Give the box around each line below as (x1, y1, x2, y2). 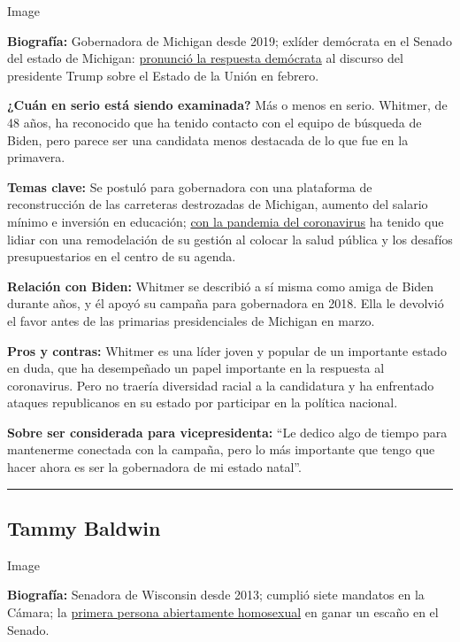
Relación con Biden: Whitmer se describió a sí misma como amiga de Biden (7, 276, 434, 295)
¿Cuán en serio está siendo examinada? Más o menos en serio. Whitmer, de (7, 96, 448, 114)
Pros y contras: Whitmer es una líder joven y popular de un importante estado (7, 341, 447, 360)
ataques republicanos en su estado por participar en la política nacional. (7, 393, 398, 412)
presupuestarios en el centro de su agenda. (7, 247, 236, 266)
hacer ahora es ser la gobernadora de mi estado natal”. (7, 458, 302, 476)
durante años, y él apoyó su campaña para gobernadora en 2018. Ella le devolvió (7, 294, 444, 313)
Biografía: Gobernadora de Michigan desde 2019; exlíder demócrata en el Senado (7, 31, 452, 50)
